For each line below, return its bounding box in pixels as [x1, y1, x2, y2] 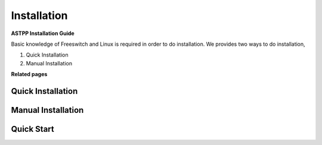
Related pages [11, 71, 48, 78]
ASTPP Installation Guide [11, 30, 75, 37]
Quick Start [11, 124, 54, 134]
